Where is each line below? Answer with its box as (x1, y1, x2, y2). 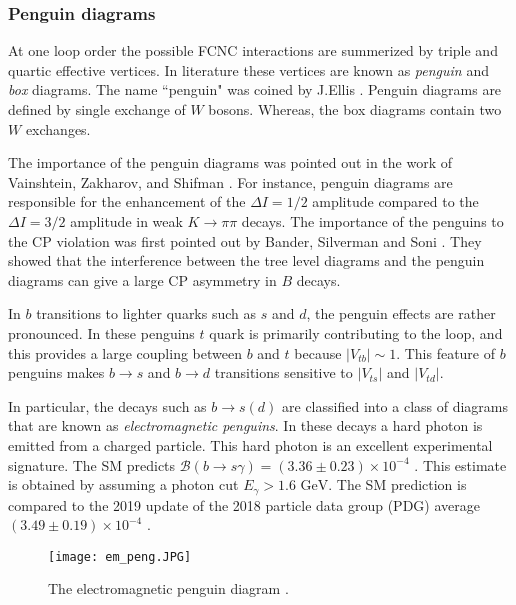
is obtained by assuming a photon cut (8, 474, 239, 495)
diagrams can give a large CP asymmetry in (8, 269, 277, 290)
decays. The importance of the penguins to (241, 210, 504, 231)
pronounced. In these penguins (8, 322, 195, 343)
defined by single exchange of (8, 99, 186, 119)
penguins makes (8, 362, 105, 383)
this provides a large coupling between (8, 342, 242, 363)
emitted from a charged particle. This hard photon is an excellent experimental (8, 434, 493, 455)
